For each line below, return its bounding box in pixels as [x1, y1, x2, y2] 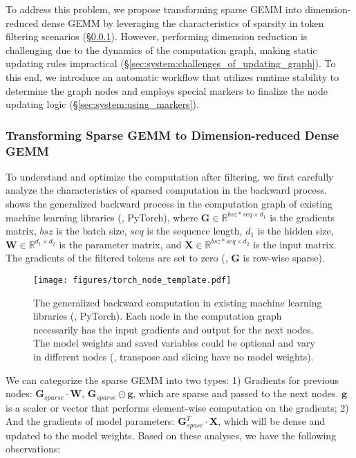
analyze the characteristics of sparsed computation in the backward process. [6, 183, 327, 197]
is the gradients [270, 210, 335, 224]
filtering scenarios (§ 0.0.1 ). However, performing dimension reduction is [6, 29, 308, 44]
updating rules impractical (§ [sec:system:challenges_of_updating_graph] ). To [6, 56, 336, 71]
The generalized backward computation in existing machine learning [33, 295, 322, 309]
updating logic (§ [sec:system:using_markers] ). [6, 97, 199, 111]
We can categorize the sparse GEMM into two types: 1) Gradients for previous [6, 372, 339, 387]
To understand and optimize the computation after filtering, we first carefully [6, 169, 334, 183]
